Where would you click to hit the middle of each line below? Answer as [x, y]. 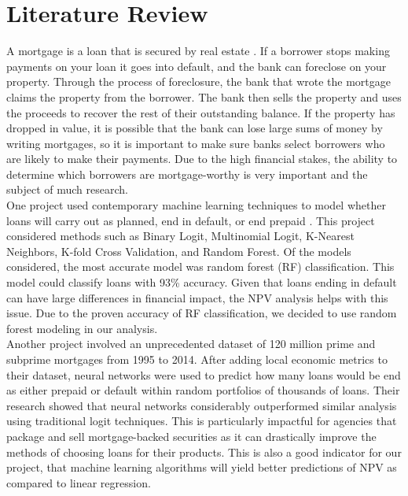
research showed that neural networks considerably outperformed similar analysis [202, 405]
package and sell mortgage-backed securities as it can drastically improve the [191, 436]
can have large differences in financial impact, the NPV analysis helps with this [197, 297]
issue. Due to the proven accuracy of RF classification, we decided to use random [202, 313]
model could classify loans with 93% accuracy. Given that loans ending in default [202, 282]
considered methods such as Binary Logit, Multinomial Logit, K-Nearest [180, 236]
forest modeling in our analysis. [82, 328]
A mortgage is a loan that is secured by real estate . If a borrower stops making [198, 51]
